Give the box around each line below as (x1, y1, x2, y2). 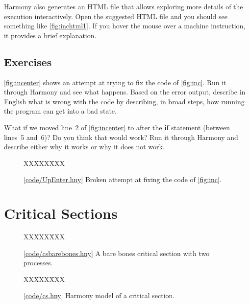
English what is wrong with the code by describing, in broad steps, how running (4, 96, 245, 106)
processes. (24, 257, 53, 268)
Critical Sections (4, 203, 118, 223)
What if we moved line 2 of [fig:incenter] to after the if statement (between (4, 122, 230, 132)
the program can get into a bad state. (4, 106, 117, 116)
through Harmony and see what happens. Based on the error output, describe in (4, 87, 246, 97)
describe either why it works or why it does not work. (4, 141, 165, 152)
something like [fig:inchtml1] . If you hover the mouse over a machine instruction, (4, 21, 246, 31)
